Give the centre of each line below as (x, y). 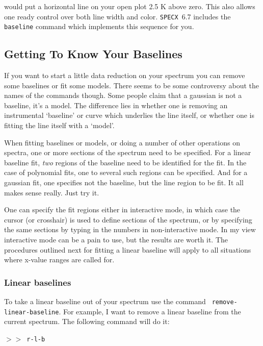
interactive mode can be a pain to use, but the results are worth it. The (116, 240)
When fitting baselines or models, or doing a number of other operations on (122, 142)
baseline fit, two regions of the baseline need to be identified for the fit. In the (125, 162)
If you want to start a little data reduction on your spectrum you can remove (125, 75)
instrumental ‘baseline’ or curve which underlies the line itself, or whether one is (129, 115)
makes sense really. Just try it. (52, 192)
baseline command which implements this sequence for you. (99, 26)
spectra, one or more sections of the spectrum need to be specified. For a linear (128, 152)
